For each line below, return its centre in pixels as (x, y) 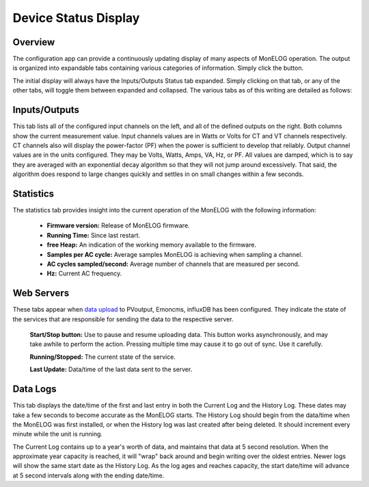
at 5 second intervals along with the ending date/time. (88, 475)
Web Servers (41, 294)
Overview (34, 42)
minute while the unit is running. (57, 434)
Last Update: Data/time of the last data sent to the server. (111, 369)
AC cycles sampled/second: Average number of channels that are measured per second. (173, 264)
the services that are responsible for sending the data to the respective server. (123, 319)
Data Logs (35, 389)
